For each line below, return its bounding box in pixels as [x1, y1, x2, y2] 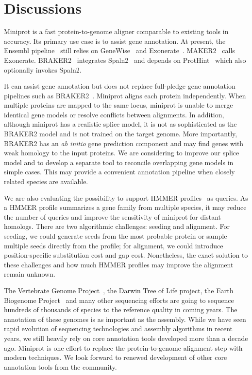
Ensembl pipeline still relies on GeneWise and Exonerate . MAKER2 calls [4, 45, 235, 56]
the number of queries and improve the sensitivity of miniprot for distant [4, 211, 221, 222]
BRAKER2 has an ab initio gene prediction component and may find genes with [4, 138, 244, 148]
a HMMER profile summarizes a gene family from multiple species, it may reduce [4, 202, 247, 212]
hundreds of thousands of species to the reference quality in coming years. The [4, 304, 237, 315]
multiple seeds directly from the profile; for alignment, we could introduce [4, 240, 223, 250]
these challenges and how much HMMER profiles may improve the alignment [4, 259, 234, 269]
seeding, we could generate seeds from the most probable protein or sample [4, 231, 227, 241]
